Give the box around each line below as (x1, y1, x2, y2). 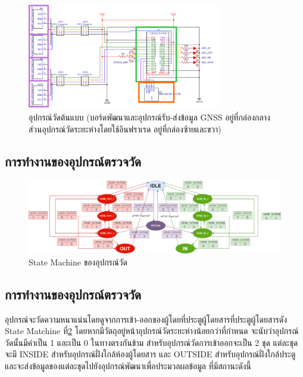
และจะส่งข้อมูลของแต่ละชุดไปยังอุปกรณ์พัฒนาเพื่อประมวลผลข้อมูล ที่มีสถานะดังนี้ (5, 360, 251, 372)
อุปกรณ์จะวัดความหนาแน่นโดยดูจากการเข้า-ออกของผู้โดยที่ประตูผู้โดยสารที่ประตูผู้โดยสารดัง (5, 313, 288, 325)
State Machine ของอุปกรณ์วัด (29, 255, 127, 268)
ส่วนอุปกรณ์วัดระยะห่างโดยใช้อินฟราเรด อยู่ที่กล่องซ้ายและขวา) (29, 122, 221, 135)
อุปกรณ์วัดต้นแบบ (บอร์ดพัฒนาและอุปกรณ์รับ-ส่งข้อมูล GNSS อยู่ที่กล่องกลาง (29, 111, 270, 123)
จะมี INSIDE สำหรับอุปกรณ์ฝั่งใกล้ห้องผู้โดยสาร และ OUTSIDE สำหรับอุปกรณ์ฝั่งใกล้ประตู (5, 348, 296, 360)
